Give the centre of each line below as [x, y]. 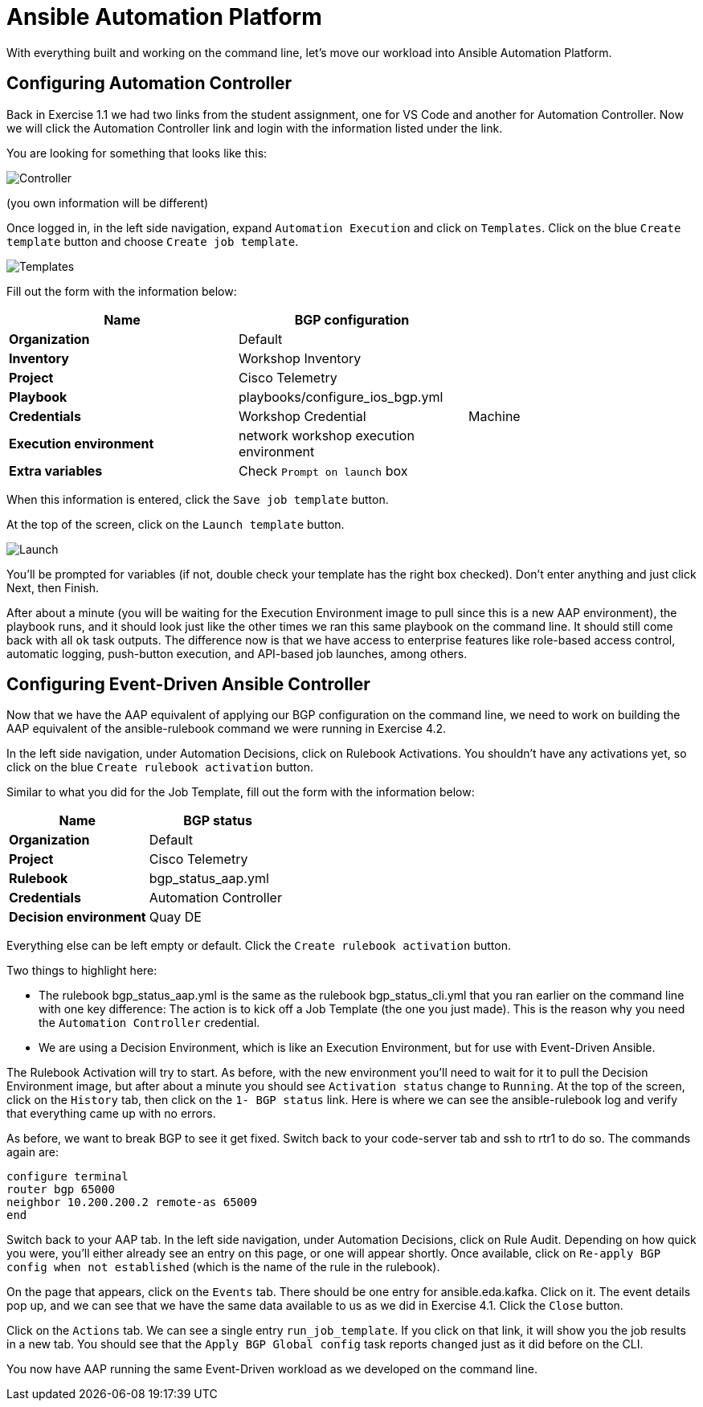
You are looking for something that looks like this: [137, 153]
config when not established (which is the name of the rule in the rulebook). [223, 1267]
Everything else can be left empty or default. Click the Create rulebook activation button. [259, 946]
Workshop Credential [302, 416]
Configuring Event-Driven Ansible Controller [188, 685]
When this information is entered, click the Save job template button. [198, 499]
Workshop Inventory [300, 358]
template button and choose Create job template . [153, 241]
